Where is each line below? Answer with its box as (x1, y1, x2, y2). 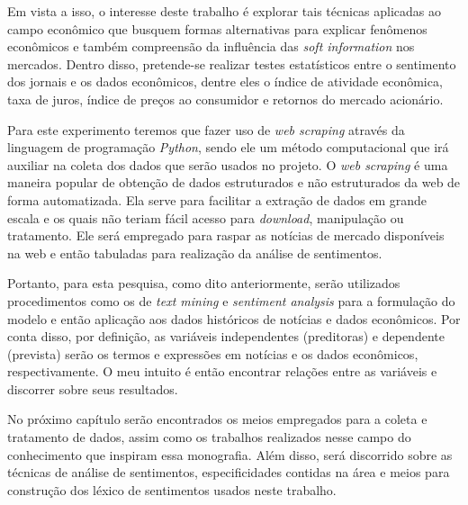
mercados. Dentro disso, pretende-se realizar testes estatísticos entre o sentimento (7, 54, 456, 73)
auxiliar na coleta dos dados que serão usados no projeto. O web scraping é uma (7, 155, 448, 174)
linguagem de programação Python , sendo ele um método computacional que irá (7, 138, 449, 157)
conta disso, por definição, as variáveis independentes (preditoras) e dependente (7, 327, 445, 346)
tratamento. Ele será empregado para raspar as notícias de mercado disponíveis (7, 226, 445, 245)
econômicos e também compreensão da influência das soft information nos (7, 37, 415, 56)
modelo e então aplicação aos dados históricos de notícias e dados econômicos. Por (7, 309, 461, 328)
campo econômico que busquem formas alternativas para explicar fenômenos (7, 19, 427, 38)
